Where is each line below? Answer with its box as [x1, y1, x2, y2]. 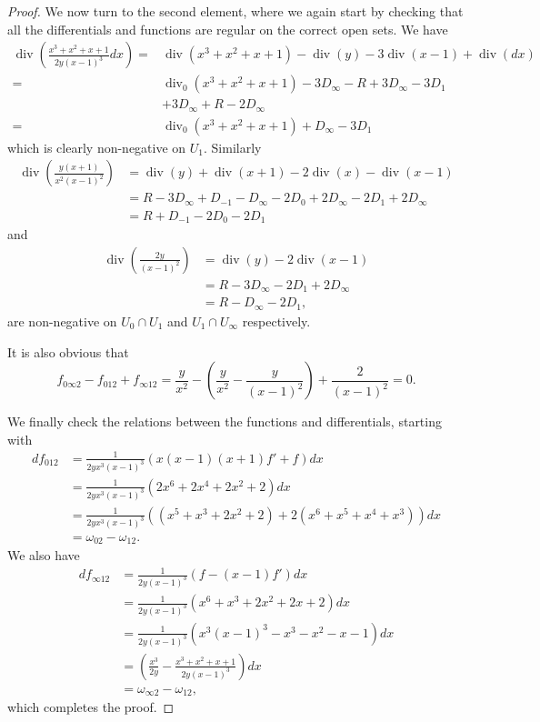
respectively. [242, 311, 311, 330]
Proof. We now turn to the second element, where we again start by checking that [7, 2, 464, 20]
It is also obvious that [7, 342, 129, 361]
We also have [7, 546, 80, 565]
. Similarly [204, 137, 262, 156]
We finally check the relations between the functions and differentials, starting [7, 412, 442, 431]
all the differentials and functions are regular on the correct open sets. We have [7, 19, 448, 38]
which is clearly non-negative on [7, 137, 186, 156]
